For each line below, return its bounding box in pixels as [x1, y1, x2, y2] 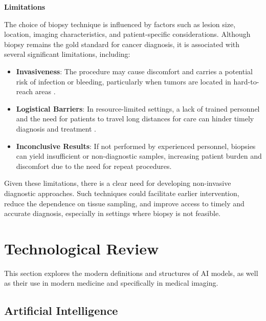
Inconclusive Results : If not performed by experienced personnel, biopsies [16, 140, 256, 151]
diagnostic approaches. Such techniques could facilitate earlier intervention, [4, 187, 239, 198]
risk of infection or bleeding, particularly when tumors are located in [16, 76, 231, 87]
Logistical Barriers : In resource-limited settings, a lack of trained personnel [16, 103, 260, 114]
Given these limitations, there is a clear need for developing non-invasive [4, 178, 231, 188]
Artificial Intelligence [4, 303, 118, 318]
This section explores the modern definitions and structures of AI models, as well [4, 267, 258, 278]
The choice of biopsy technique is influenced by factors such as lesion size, [4, 18, 236, 29]
